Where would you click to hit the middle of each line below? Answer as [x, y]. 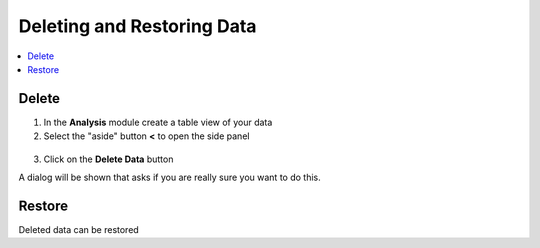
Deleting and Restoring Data [137, 26]
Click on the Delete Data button [108, 159]
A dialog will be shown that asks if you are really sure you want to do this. [169, 177]
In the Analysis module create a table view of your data [158, 122]
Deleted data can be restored [78, 229]
